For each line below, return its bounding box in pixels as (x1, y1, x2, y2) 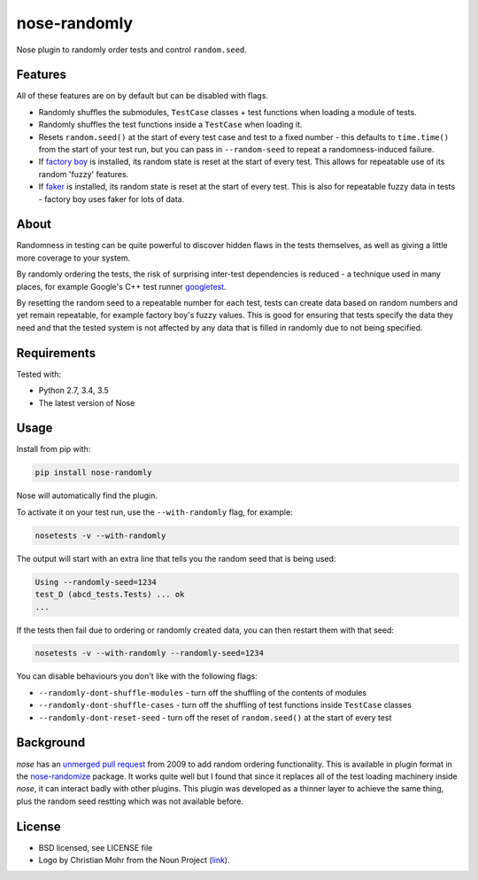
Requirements (16, 346, 96, 361)
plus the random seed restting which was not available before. (16, 796, 243, 806)
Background (16, 736, 86, 751)
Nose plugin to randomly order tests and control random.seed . (16, 44, 248, 55)
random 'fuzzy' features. (38, 168, 129, 179)
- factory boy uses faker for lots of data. (38, 193, 185, 204)
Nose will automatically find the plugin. (16, 490, 158, 501)
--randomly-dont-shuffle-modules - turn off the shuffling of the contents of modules (38, 687, 367, 697)
